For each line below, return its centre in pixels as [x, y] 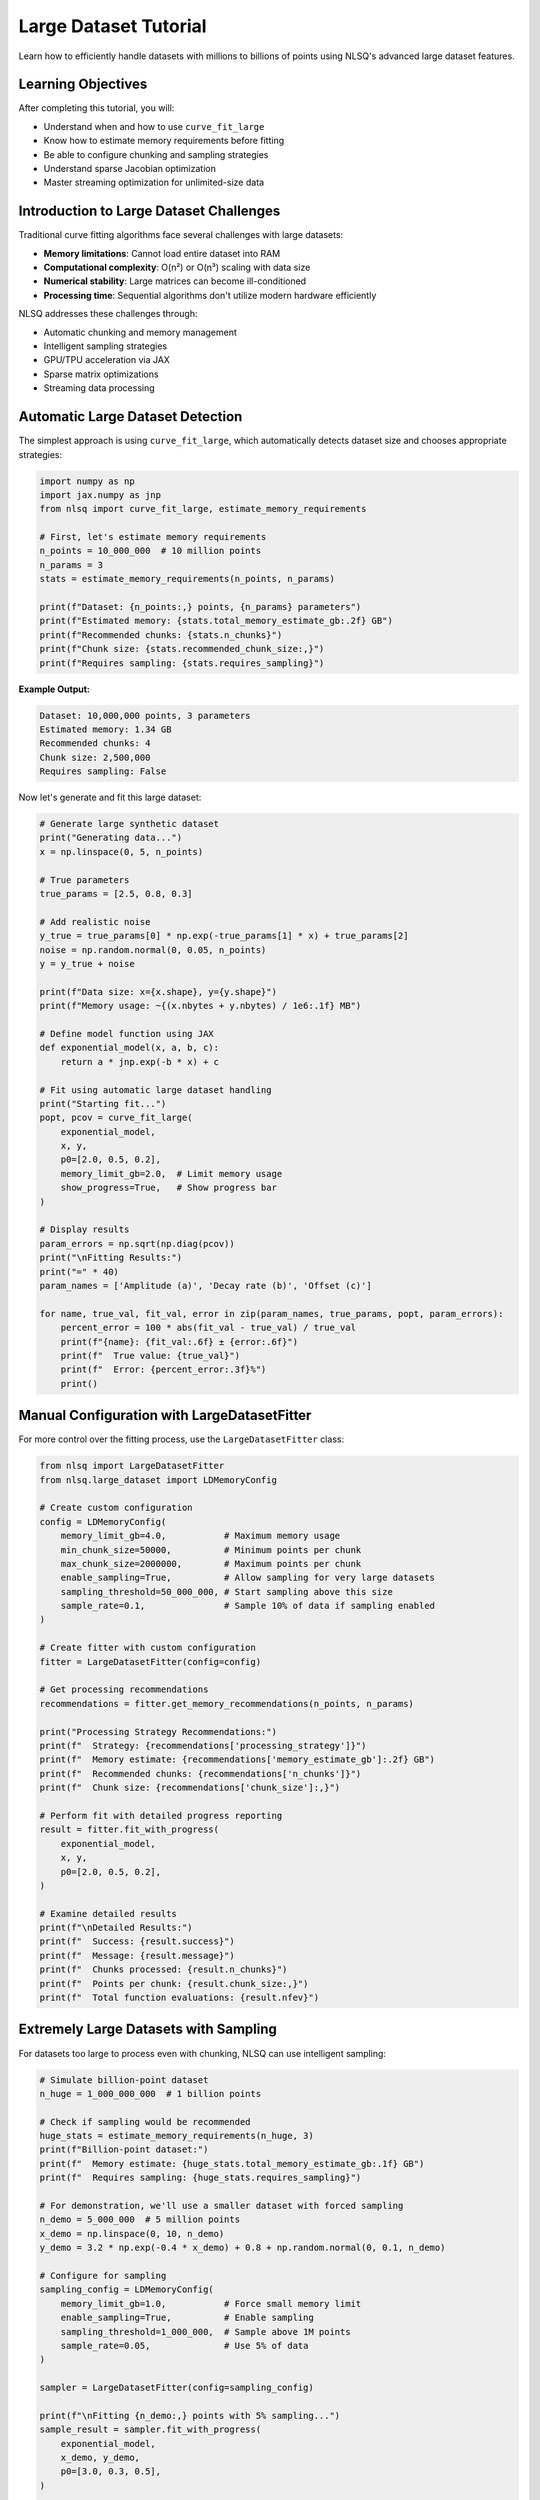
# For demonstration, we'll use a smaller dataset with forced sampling [221, 2206]
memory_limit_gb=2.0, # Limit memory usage [171, 1173]
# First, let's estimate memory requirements [153, 537]
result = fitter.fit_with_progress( [129, 1829]
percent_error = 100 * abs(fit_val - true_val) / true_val [208, 1328]
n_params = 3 [71, 564]
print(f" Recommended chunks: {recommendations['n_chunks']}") [200, 1773]
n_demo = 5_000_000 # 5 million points [139, 2219]
